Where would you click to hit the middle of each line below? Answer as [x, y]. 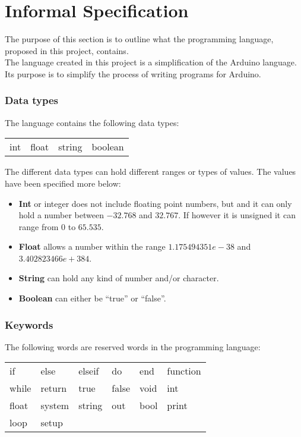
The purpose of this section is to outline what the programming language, [139, 39]
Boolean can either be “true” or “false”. [92, 298]
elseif [89, 371]
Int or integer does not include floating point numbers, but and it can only [155, 203]
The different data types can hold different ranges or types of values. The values [150, 172]
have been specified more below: [63, 183]
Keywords [29, 324]
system [55, 405]
